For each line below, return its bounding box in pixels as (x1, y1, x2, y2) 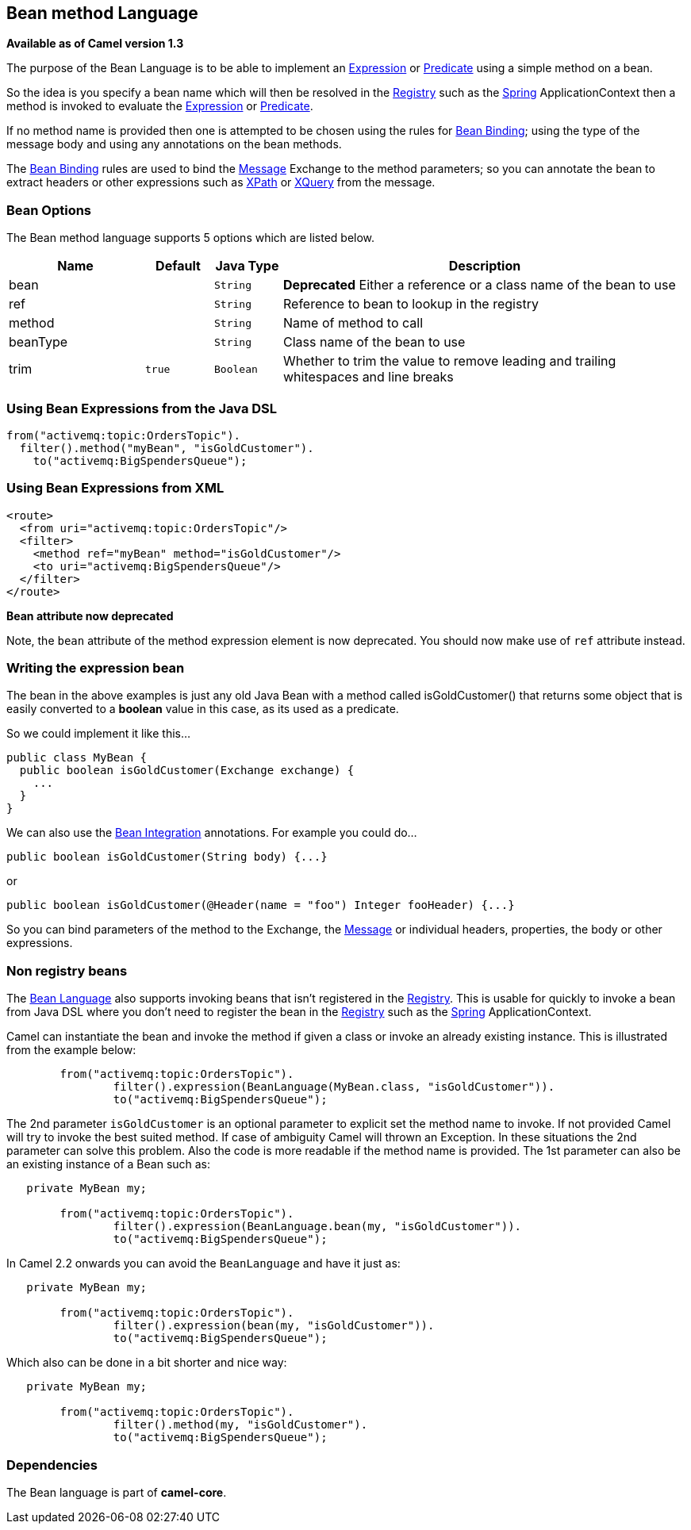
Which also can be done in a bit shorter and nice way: (6, 1356, 287, 1370)
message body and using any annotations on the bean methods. (6, 137, 342, 151)
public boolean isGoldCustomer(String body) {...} (6, 850, 328, 864)
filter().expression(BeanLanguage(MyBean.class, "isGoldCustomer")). (113, 1080, 555, 1094)
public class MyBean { (6, 751, 148, 765)
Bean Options (6, 201, 92, 218)
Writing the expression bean (6, 660, 185, 677)
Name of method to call (283, 315, 424, 332)
